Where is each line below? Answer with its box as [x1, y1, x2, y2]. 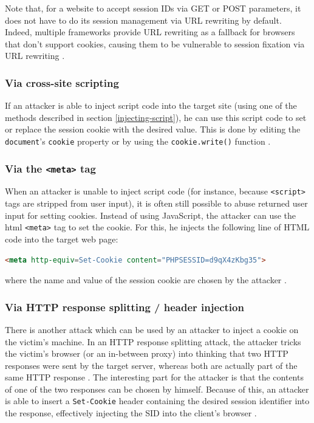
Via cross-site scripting [5, 75, 119, 90]
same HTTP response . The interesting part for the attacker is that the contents [5, 371, 304, 383]
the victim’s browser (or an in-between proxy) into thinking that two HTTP [5, 347, 288, 360]
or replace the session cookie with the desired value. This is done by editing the [5, 123, 301, 136]
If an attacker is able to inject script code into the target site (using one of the [5, 99, 297, 112]
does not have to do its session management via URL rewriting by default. [5, 13, 282, 26]
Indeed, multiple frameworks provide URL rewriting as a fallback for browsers [5, 26, 295, 38]
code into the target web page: [5, 232, 118, 245]
